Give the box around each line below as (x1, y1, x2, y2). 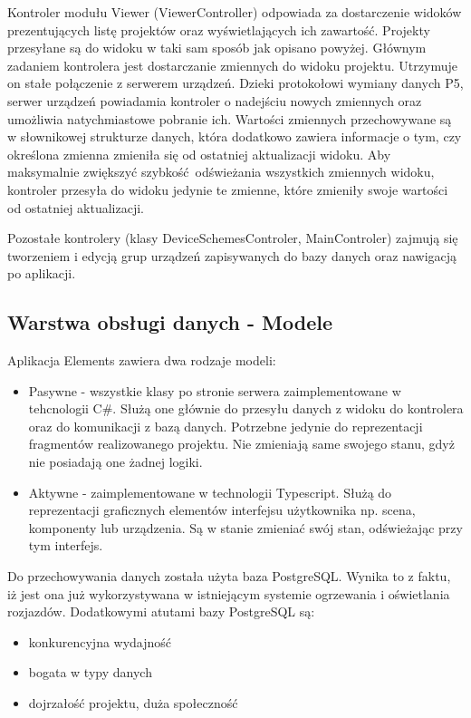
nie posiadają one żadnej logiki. (28, 452, 203, 471)
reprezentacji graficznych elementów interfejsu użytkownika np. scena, (28, 500, 416, 519)
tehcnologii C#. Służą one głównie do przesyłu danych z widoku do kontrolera (28, 399, 464, 418)
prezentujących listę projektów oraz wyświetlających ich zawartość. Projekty (7, 20, 430, 39)
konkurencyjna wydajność (28, 632, 172, 651)
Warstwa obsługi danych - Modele (7, 308, 333, 336)
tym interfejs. (28, 536, 103, 555)
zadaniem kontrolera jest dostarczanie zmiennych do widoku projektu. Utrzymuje (7, 55, 457, 74)
